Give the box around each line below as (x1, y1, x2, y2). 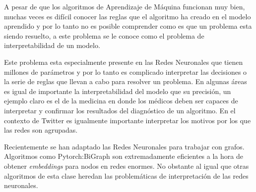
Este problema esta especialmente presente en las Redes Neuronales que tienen (4, 56, 243, 67)
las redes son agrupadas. (4, 125, 78, 135)
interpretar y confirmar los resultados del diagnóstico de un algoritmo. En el (4, 105, 236, 115)
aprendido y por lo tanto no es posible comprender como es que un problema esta (4, 21, 252, 31)
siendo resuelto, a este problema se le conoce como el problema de (4, 30, 204, 41)
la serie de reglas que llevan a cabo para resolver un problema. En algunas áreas (4, 76, 247, 87)
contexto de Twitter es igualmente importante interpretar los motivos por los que (4, 115, 251, 125)
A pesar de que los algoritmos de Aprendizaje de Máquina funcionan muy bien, (4, 1, 245, 11)
